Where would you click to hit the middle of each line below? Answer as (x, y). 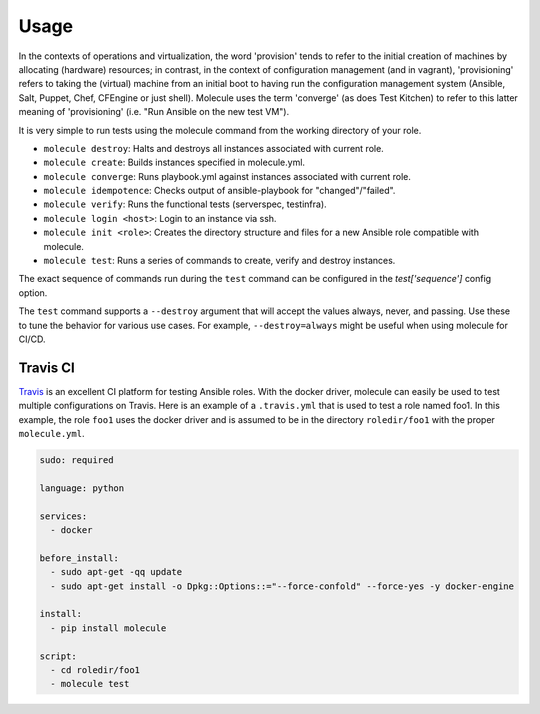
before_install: (79, 558)
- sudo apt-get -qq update (116, 572)
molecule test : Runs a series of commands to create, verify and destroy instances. (219, 261)
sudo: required (76, 460)
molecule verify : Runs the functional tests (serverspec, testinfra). (185, 204)
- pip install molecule (108, 628)
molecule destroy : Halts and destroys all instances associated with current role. (213, 148)
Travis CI (46, 367)
